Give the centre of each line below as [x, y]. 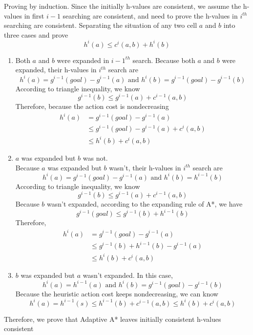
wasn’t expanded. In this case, [128, 275]
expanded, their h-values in [56, 70]
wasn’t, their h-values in [145, 167]
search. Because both [164, 60]
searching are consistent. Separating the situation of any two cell [101, 25]
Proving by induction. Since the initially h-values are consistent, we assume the [123, 6]
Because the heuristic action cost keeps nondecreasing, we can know [117, 293]
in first [34, 15]
